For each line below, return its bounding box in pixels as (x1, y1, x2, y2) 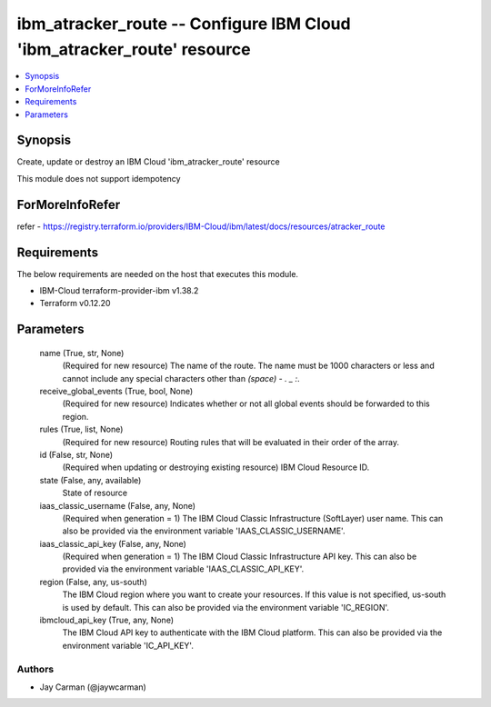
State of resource (62, 487, 128, 499)
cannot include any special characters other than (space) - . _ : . (62, 373, 300, 383)
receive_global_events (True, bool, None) (39, 385, 194, 396)
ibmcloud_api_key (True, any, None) (39, 614, 175, 626)
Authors (16, 662, 55, 675)
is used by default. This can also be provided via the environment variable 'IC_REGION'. (62, 602, 390, 612)
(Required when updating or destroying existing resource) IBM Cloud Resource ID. (62, 462, 370, 473)
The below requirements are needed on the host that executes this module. (16, 268, 299, 279)
